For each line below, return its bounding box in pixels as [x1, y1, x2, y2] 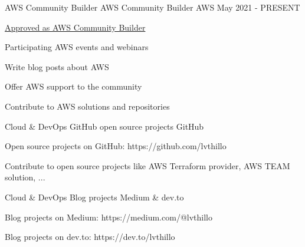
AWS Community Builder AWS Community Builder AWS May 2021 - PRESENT [5, 1, 300, 13]
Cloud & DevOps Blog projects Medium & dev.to [5, 190, 184, 203]
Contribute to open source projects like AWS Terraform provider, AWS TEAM [5, 159, 290, 172]
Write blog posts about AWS [5, 60, 109, 73]
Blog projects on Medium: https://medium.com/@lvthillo [5, 210, 212, 223]
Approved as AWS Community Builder [5, 21, 146, 33]
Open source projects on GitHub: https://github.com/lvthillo [5, 140, 227, 152]
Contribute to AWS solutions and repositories [5, 100, 170, 112]
